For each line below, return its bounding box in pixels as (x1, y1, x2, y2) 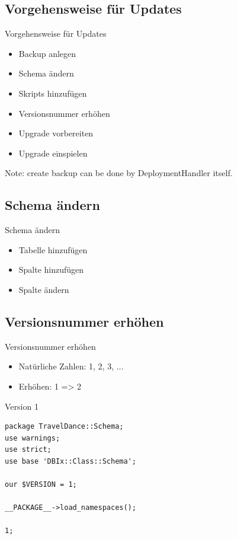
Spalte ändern (18, 283, 69, 295)
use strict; (5, 445, 52, 454)
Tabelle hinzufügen (18, 243, 88, 256)
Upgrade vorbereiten (18, 127, 94, 139)
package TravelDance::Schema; (5, 422, 124, 431)
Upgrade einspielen (18, 146, 88, 159)
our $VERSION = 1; (5, 480, 77, 489)
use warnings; (5, 433, 60, 442)
